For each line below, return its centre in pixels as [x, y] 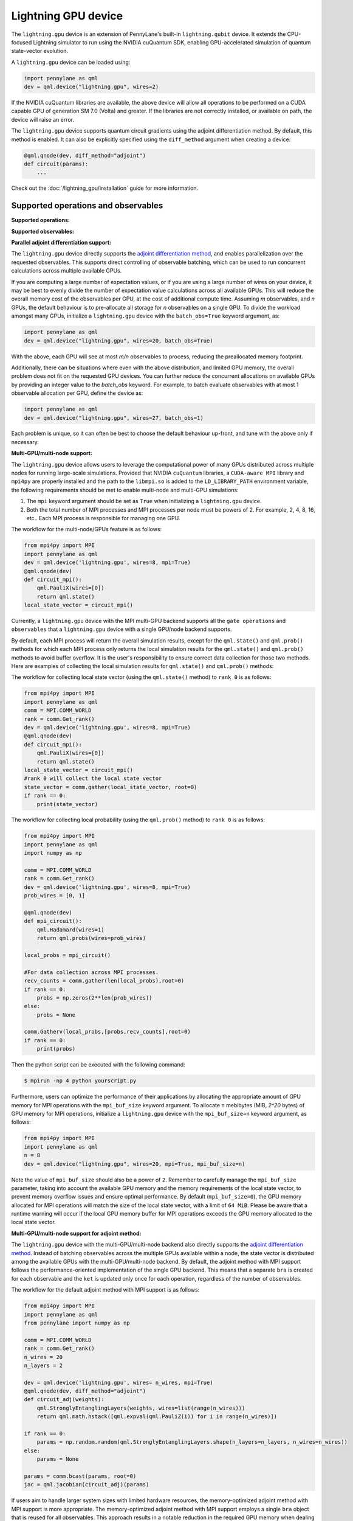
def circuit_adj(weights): [64, 1400]
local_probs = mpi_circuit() [67, 955]
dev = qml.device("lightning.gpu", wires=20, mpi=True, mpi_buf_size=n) [135, 1164]
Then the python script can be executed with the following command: [98, 1065]
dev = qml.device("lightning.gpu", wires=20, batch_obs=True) [118, 340]
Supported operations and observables [87, 206]
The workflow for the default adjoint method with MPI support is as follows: [105, 1290]
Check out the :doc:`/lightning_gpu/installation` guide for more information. [105, 188]
